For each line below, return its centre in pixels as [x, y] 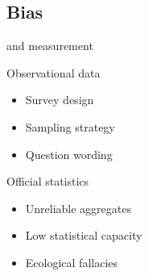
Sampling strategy [70, 126]
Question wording [69, 154]
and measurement [50, 46]
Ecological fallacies [72, 262]
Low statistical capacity [84, 235]
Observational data [54, 72]
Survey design [60, 100]
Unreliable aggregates [79, 208]
